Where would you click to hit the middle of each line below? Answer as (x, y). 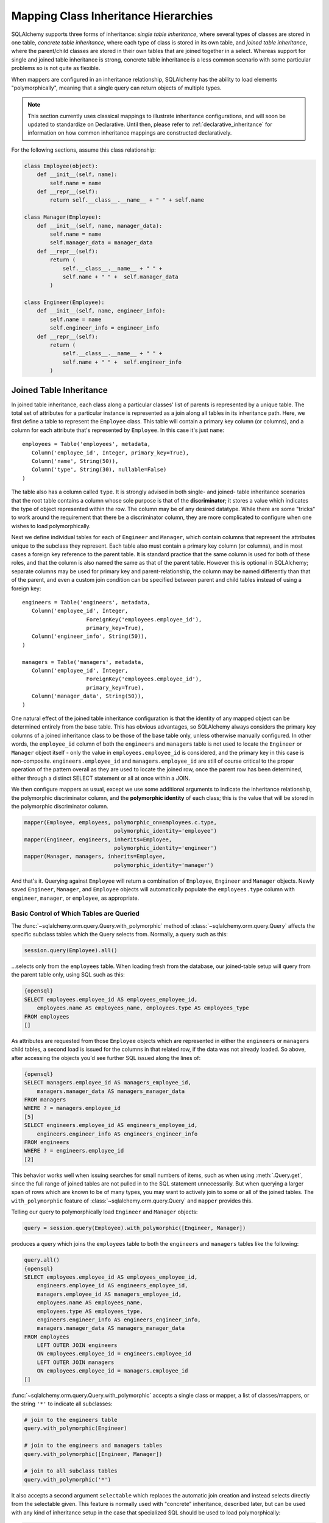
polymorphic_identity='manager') (164, 865)
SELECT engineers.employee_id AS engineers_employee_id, (111, 1125)
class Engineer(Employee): (64, 302)
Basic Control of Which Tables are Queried (76, 914)
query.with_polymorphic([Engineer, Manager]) (93, 1454)
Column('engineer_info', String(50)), (89, 636)
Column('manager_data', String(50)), (88, 696)
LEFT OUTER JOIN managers (76, 1362)
